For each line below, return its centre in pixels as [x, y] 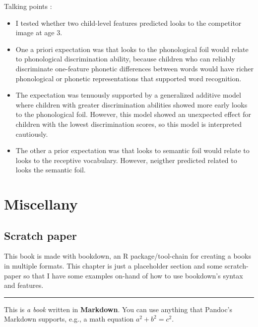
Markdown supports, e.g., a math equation [69, 319]
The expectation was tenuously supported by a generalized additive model [128, 95]
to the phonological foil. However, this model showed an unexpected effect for [133, 114]
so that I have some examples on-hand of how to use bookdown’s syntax [133, 275]
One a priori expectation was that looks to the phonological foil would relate [132, 49]
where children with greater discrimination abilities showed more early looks [131, 104]
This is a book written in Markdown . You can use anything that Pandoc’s [118, 309]
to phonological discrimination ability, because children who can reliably [125, 59]
